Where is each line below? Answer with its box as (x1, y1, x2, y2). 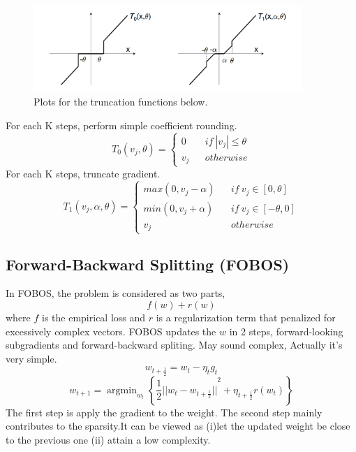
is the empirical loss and (42, 310, 146, 325)
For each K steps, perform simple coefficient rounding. (6, 117, 237, 132)
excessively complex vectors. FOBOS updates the (6, 323, 216, 338)
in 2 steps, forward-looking (229, 323, 343, 338)
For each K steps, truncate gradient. (6, 166, 161, 180)
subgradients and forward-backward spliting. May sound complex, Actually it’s (6, 337, 343, 352)
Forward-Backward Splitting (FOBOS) (6, 253, 290, 275)
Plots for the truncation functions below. (34, 94, 208, 109)
